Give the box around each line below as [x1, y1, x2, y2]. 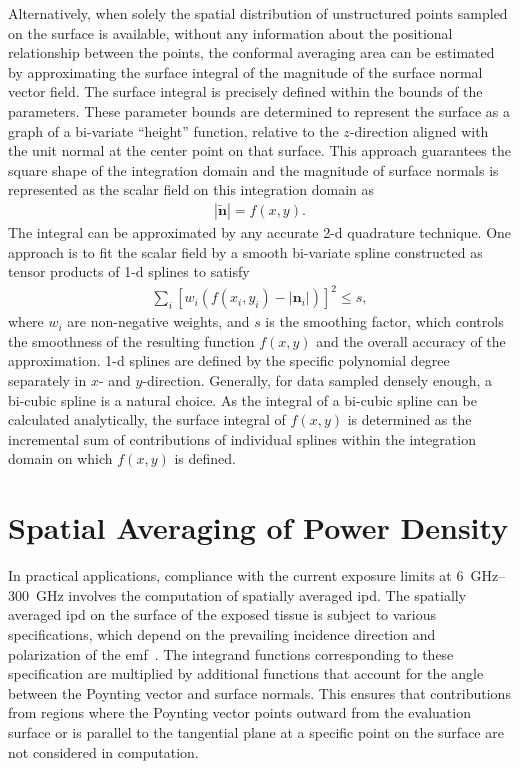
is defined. [174, 448, 236, 469]
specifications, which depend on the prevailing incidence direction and [8, 623, 436, 644]
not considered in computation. [8, 741, 199, 762]
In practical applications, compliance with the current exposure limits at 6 [8, 565, 464, 586]
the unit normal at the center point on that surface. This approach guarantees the [8, 140, 511, 161]
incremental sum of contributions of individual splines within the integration [8, 428, 476, 449]
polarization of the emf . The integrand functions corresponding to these [8, 643, 454, 664]
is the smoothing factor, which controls [265, 311, 504, 332]
